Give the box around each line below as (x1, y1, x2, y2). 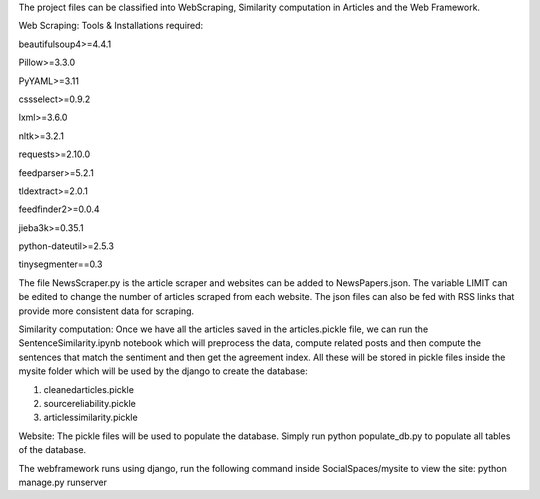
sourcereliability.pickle (43, 397, 137, 409)
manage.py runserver (18, 476, 108, 488)
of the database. (18, 444, 87, 456)
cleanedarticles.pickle (43, 383, 135, 395)
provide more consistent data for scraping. (18, 305, 195, 317)
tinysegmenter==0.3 (18, 258, 103, 270)
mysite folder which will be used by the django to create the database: (18, 365, 309, 377)
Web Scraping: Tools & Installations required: (18, 20, 204, 32)
